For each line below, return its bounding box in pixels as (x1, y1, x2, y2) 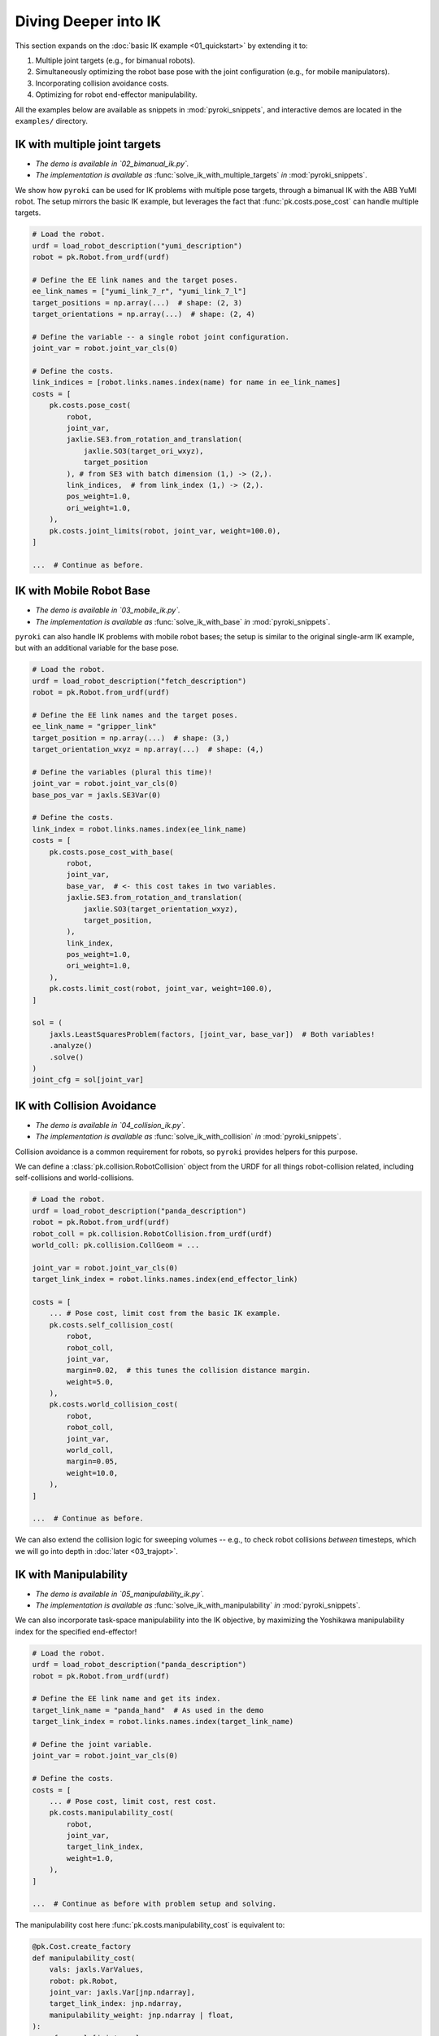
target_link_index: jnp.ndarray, (49, 1999, 183, 2008)
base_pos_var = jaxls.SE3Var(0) (32, 790, 162, 800)
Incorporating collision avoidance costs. (35, 78, 170, 88)
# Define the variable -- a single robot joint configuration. (32, 332, 290, 341)
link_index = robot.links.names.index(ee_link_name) (32, 824, 247, 834)
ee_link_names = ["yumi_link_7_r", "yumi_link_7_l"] (32, 287, 247, 296)
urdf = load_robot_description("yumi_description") (32, 241, 243, 250)
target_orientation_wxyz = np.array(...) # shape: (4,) (32, 745, 264, 754)
